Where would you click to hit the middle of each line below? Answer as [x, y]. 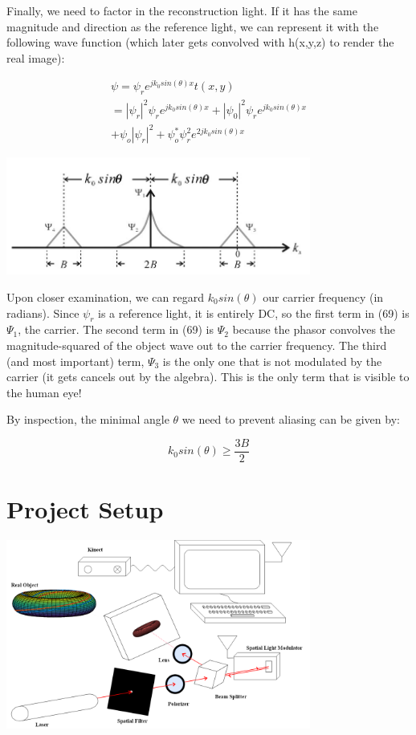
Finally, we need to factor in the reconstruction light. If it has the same [182, 10]
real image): [36, 57]
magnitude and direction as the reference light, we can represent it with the [193, 26]
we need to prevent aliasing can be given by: [291, 419]
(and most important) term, [75, 361]
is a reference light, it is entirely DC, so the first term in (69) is [254, 313]
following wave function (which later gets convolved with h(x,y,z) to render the [200, 42]
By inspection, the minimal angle [88, 419]
